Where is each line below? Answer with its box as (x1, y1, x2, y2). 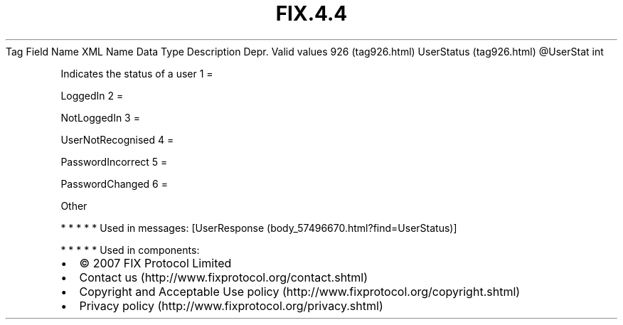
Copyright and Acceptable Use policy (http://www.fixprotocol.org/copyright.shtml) (79, 284, 521, 299)
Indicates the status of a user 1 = (60, 67, 213, 80)
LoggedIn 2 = (60, 89, 124, 102)
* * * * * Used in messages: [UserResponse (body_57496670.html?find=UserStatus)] (60, 221, 457, 234)
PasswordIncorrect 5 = (60, 155, 168, 168)
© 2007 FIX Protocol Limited (79, 255, 232, 270)
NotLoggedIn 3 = (60, 111, 140, 124)
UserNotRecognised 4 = (60, 133, 174, 146)
